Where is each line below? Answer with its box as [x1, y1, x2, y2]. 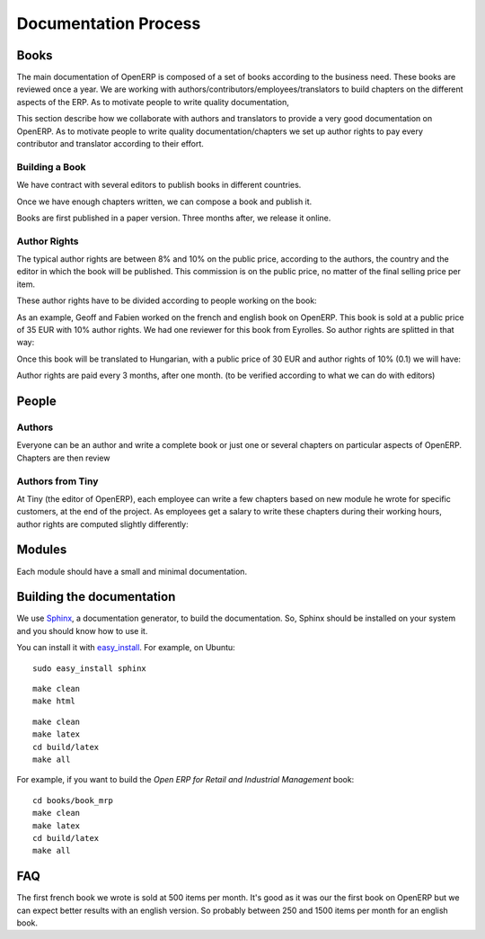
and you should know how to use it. [16, 625, 148, 636]
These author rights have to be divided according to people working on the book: [16, 295, 318, 306]
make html [32, 696, 75, 706]
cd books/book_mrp [32, 795, 114, 805]
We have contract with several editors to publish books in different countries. [16, 180, 302, 191]
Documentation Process [16, 13, 201, 33]
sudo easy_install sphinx [32, 663, 147, 674]
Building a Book [16, 160, 86, 173]
